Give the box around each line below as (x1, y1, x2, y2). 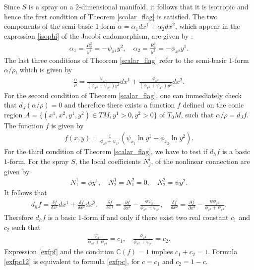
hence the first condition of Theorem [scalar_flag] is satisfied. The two (4, 11, 218, 21)
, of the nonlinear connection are (151, 156, 250, 166)
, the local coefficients (75, 156, 141, 166)
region (4, 109, 23, 119)
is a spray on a (28, 1, 73, 11)
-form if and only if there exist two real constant (81, 212, 229, 222)
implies (151, 246, 173, 257)
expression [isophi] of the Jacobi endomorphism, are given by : (4, 30, 193, 41)
